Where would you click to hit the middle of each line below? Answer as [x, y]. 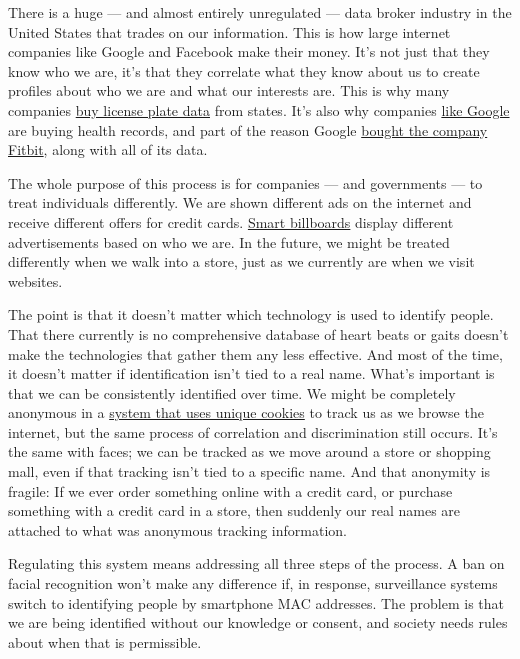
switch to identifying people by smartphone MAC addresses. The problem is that [256, 602]
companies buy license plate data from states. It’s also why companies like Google [259, 109]
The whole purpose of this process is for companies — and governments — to [245, 182]
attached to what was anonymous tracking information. [177, 529]
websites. [35, 280]
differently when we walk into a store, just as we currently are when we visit [241, 261]
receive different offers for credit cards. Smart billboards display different [231, 221]
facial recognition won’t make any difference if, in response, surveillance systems [253, 583]
